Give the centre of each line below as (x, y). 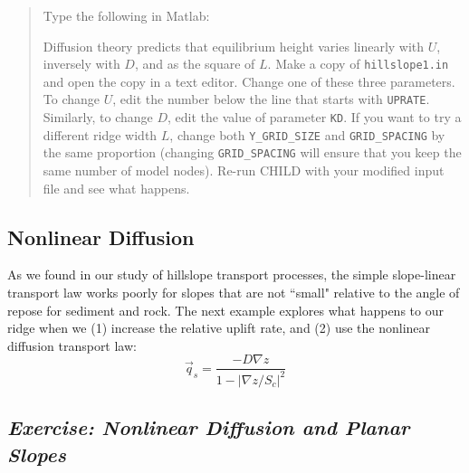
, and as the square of (195, 64)
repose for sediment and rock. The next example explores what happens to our (225, 310)
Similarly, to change (98, 117)
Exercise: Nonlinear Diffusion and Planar (209, 427)
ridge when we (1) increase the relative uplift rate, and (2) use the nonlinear (219, 328)
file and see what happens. (116, 188)
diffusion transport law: (72, 345)
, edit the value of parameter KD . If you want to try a (315, 117)
